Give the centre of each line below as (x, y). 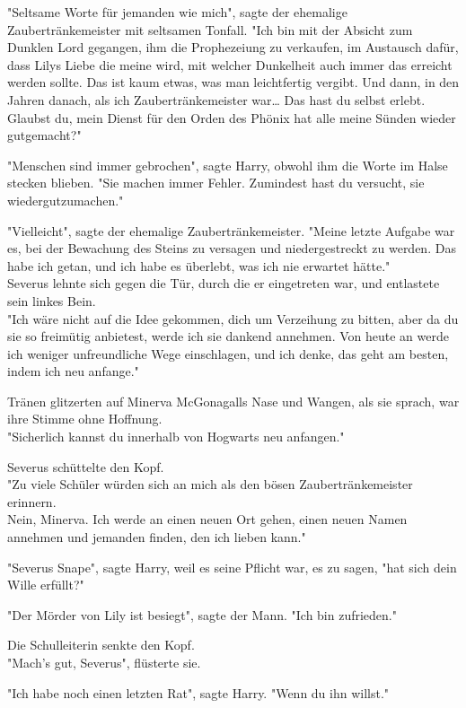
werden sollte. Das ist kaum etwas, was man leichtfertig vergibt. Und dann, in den (233, 82)
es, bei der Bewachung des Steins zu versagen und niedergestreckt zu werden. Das (232, 248)
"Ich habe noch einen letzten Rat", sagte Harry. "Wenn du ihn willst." (198, 692)
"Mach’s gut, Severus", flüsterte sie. (104, 662)
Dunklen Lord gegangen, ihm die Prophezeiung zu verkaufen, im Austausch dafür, (233, 47)
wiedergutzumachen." (66, 200)
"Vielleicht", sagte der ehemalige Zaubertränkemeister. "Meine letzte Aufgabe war (231, 230)
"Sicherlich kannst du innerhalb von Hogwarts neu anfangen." (176, 437)
